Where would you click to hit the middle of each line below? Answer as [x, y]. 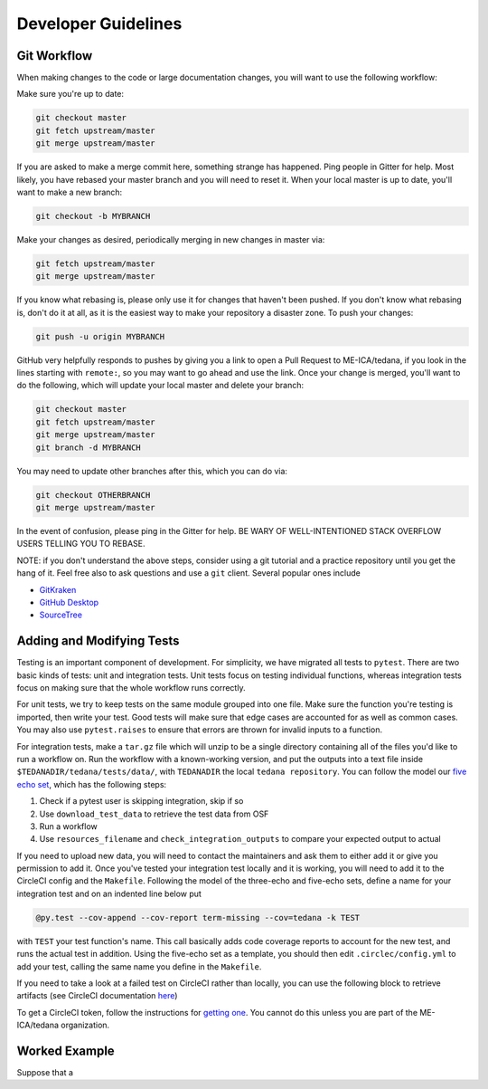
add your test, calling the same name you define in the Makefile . [139, 966]
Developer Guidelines [99, 24]
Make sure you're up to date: [70, 94]
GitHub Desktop [69, 602]
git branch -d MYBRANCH [89, 447]
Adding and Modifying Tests [98, 641]
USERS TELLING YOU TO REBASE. [81, 544]
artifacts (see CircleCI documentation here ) [97, 996]
